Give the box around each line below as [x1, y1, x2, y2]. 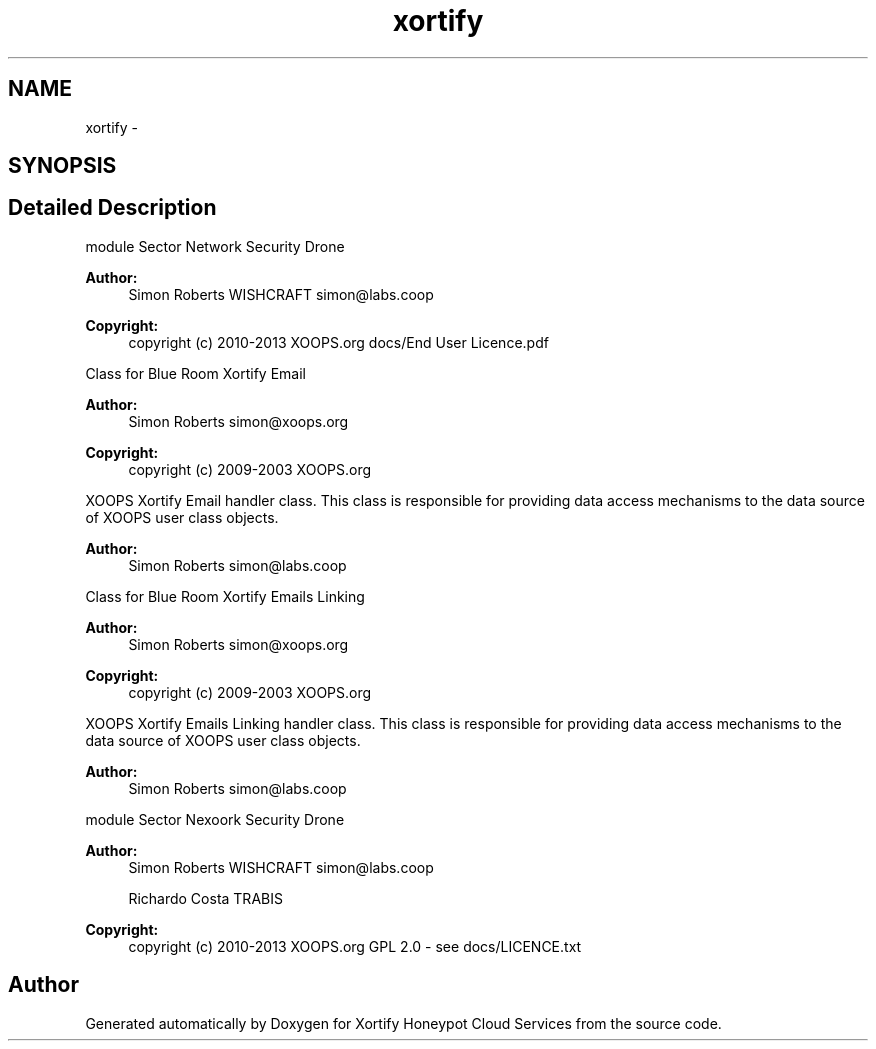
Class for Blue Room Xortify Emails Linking [85, 587, 365, 605]
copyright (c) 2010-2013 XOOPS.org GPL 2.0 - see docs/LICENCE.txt [128, 937, 582, 955]
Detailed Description [8, 195, 217, 221]
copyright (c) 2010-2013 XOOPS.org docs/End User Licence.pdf [128, 333, 549, 351]
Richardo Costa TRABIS [128, 889, 283, 907]
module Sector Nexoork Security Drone [85, 810, 345, 828]
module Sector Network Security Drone [85, 237, 345, 255]
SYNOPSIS [8, 153, 117, 179]
